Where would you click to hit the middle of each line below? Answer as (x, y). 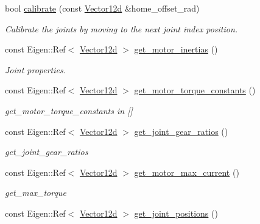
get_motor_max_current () (187, 172)
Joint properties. (36, 69)
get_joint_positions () (176, 213)
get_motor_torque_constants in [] (69, 110)
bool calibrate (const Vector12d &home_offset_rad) (102, 8)
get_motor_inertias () (176, 49)
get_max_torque (36, 193)
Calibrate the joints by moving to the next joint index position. (121, 28)
